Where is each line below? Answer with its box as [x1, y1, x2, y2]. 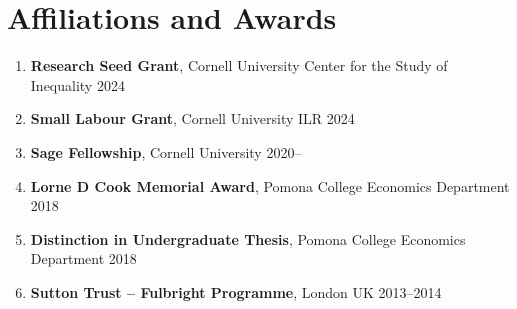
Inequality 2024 [30, 74, 125, 95]
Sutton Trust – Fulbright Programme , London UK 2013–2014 [30, 281, 442, 302]
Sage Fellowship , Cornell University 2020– [30, 141, 302, 162]
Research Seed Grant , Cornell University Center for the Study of [30, 55, 448, 76]
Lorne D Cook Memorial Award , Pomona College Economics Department [30, 175, 510, 196]
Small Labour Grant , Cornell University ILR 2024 [30, 108, 355, 129]
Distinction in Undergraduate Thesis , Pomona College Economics [30, 228, 466, 249]
